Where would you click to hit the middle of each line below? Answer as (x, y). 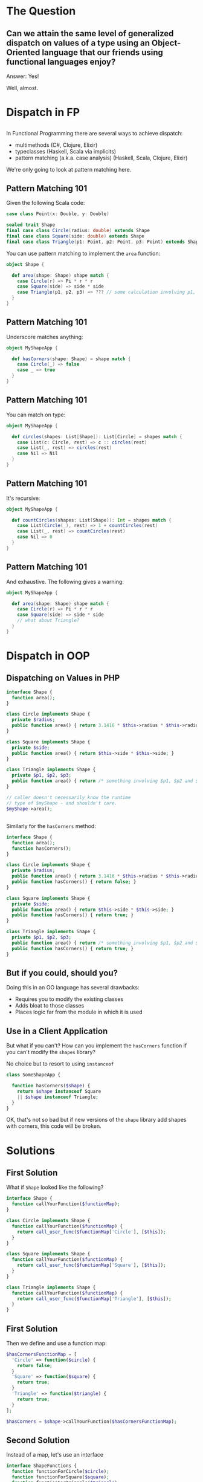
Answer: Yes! (23, 76)
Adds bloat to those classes (50, 1006)
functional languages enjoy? (61, 62)
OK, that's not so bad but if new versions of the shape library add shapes (96, 1120)
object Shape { (25, 264)
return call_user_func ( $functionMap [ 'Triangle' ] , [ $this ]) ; (94, 1299)
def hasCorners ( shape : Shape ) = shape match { (71, 359)
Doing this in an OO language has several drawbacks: (73, 988)
